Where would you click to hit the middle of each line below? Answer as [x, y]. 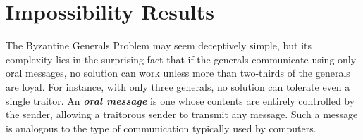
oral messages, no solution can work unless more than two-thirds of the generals [178, 73]
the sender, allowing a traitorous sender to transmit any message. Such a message [182, 114]
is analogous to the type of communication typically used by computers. [161, 128]
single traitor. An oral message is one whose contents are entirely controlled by [180, 100]
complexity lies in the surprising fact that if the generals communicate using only [181, 59]
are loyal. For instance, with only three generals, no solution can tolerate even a [178, 86]
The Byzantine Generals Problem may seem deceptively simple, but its [159, 45]
